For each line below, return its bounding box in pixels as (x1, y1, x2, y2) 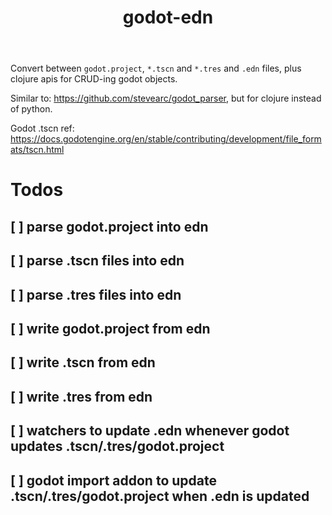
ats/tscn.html (10, 144, 65, 156)
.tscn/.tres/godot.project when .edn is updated (10, 487, 310, 505)
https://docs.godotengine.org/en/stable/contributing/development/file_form (10, 133, 322, 145)
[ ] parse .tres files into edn (10, 286, 182, 303)
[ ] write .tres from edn (10, 388, 153, 405)
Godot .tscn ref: (10, 122, 75, 135)
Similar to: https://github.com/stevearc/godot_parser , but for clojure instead (10, 92, 322, 105)
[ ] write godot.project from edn (10, 320, 211, 337)
